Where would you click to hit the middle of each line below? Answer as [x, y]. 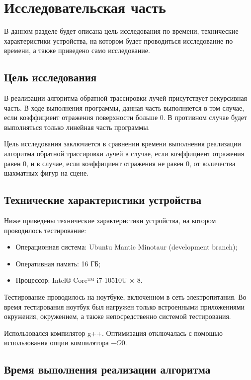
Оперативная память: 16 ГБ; [58, 263]
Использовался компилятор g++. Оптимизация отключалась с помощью [114, 333]
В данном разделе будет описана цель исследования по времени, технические [121, 31]
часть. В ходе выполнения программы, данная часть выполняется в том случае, [124, 107]
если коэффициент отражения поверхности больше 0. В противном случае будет [126, 117]
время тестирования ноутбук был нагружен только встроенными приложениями [125, 306]
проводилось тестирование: [45, 230]
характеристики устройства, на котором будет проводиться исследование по [119, 40]
